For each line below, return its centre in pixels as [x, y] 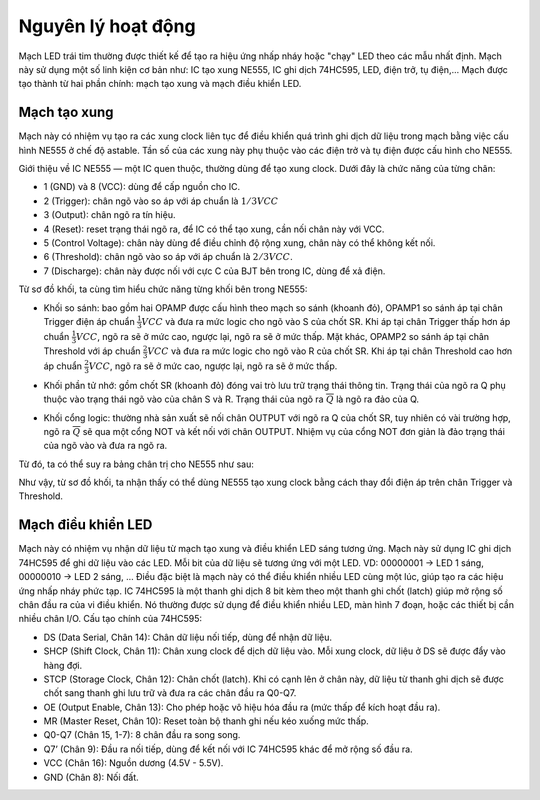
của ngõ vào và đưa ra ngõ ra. [105, 446]
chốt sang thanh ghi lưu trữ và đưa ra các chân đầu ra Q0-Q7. [170, 693]
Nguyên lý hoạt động [107, 26]
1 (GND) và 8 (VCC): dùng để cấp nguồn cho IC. [142, 187]
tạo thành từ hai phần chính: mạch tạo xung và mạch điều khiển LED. [160, 84]
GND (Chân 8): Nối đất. [91, 777]
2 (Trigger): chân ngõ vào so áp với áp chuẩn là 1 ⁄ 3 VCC [161, 201]
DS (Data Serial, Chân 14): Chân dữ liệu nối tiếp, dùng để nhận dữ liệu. [188, 637]
